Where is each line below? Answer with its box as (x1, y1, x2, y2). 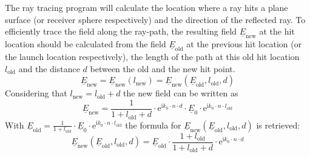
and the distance (18, 62, 80, 75)
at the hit (259, 25, 295, 38)
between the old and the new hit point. (90, 62, 235, 75)
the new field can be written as (123, 87, 238, 99)
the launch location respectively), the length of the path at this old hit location (5, 50, 300, 63)
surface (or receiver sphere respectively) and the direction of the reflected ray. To (5, 13, 306, 25)
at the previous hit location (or (186, 38, 302, 50)
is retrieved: (256, 118, 300, 131)
